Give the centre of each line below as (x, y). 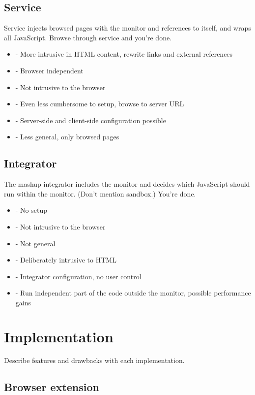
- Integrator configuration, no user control (78, 276)
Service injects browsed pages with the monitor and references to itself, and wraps (127, 28)
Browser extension (52, 386)
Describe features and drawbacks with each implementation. (94, 360)
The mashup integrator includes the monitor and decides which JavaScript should (127, 184)
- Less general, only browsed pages (67, 137)
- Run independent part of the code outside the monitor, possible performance (133, 293)
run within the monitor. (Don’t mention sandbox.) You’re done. (100, 193)
